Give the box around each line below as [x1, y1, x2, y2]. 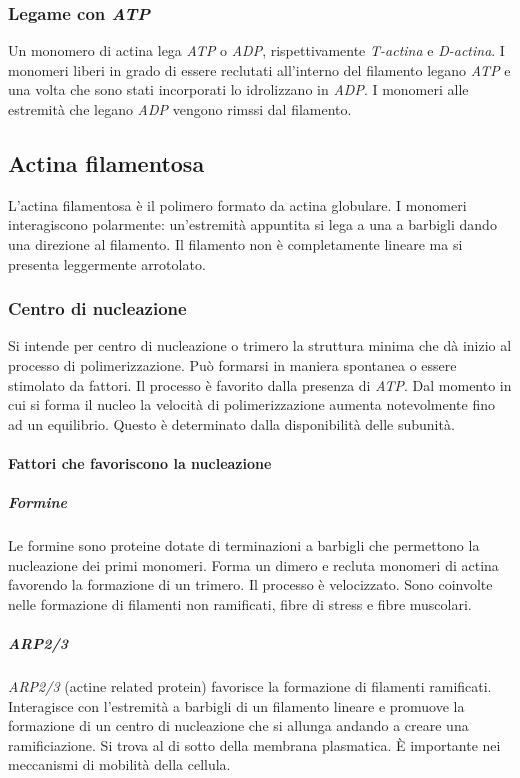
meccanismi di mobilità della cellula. [8, 754, 231, 775]
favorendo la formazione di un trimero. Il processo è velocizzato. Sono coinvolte [8, 574, 493, 595]
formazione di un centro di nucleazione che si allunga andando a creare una [8, 715, 469, 736]
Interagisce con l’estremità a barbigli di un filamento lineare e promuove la [8, 695, 465, 716]
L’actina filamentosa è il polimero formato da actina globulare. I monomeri [8, 194, 467, 215]
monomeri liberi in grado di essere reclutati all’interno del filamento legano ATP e [8, 59, 511, 80]
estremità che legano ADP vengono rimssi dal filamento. [8, 99, 352, 119]
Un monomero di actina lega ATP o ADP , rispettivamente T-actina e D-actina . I [8, 40, 505, 61]
